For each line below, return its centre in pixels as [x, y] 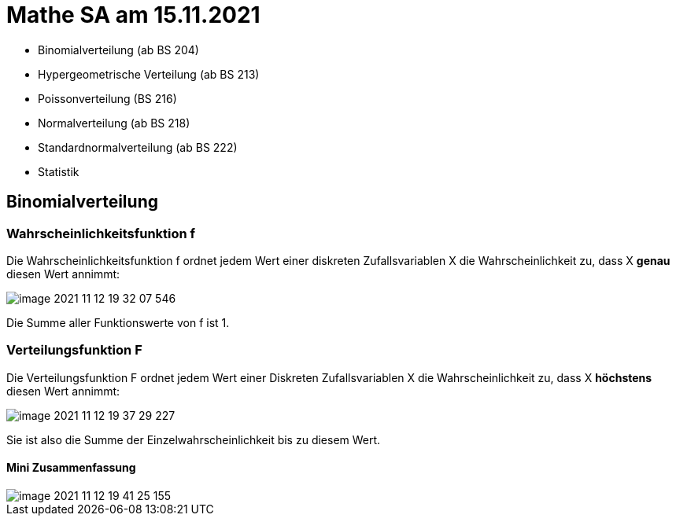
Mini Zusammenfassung [71, 468]
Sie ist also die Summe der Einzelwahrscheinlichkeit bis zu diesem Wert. [194, 439]
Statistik [59, 171]
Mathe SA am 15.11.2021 [133, 15]
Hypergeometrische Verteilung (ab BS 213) [149, 74]
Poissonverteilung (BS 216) [107, 98]
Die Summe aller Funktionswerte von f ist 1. [118, 322]
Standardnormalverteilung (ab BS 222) [138, 147]
